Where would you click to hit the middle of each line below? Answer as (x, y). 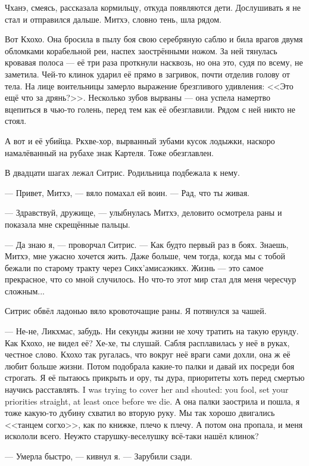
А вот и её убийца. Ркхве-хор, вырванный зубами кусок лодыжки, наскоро (140, 140)
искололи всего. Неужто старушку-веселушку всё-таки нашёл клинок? (132, 436)
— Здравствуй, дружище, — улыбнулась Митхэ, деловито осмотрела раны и (143, 212)
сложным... (25, 291)
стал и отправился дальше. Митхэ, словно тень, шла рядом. (113, 19)
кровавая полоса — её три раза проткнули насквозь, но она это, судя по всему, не (154, 62)
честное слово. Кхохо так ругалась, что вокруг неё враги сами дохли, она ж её (148, 354)
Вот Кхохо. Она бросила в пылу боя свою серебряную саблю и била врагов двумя (154, 39)
